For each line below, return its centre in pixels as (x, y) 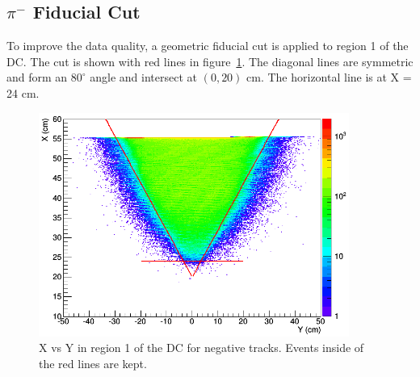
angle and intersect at (143, 77)
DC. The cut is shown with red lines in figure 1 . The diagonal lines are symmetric (210, 61)
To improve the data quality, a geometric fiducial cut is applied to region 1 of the (208, 46)
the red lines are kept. (93, 364)
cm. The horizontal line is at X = (329, 77)
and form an (37, 77)
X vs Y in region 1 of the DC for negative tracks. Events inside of (202, 348)
